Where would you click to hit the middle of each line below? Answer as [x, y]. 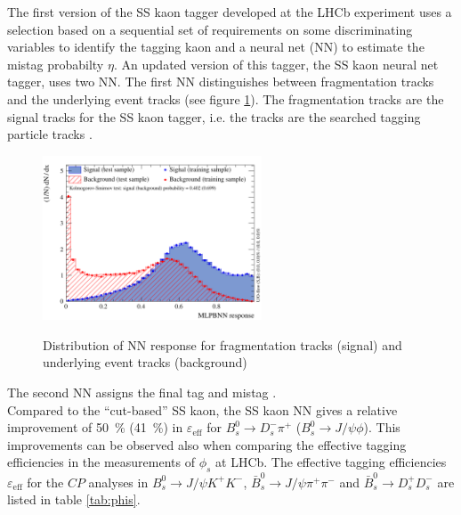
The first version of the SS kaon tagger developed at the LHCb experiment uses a [230, 12]
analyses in [118, 482]
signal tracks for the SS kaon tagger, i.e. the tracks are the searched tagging [214, 116]
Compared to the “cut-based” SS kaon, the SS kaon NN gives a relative [202, 409]
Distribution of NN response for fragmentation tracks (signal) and [222, 344]
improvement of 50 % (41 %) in [95, 427]
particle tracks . [50, 134]
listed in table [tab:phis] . [74, 499]
